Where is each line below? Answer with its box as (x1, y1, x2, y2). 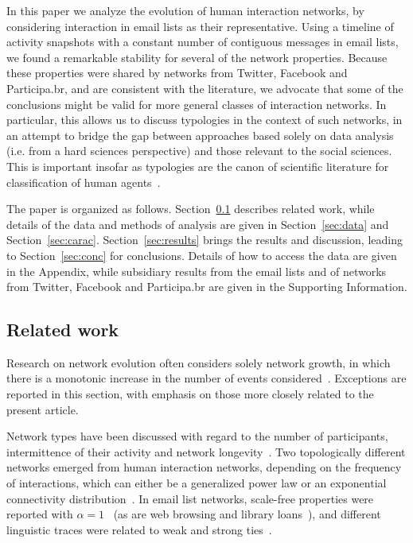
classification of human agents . (6, 173, 161, 190)
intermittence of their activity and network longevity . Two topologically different (6, 443, 406, 460)
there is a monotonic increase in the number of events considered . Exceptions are (6, 370, 407, 386)
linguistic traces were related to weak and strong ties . (6, 521, 272, 537)
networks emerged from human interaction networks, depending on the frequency (6, 459, 402, 475)
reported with (6, 506, 73, 522)
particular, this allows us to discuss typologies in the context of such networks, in (6, 111, 403, 128)
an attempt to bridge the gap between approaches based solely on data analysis (6, 126, 394, 143)
